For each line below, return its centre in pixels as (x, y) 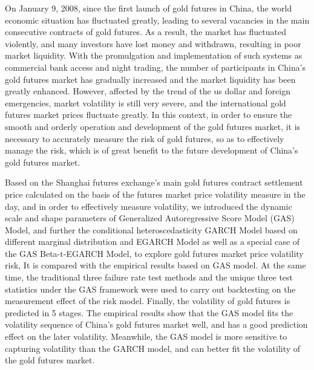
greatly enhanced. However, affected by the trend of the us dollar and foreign (148, 91)
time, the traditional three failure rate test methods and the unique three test (149, 277)
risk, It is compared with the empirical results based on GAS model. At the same (155, 265)
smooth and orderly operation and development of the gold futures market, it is (153, 126)
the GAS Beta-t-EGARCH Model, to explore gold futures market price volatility (154, 253)
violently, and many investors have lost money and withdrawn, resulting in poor (153, 43)
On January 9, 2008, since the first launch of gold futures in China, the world (149, 8)
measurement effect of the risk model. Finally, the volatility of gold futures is (148, 301)
